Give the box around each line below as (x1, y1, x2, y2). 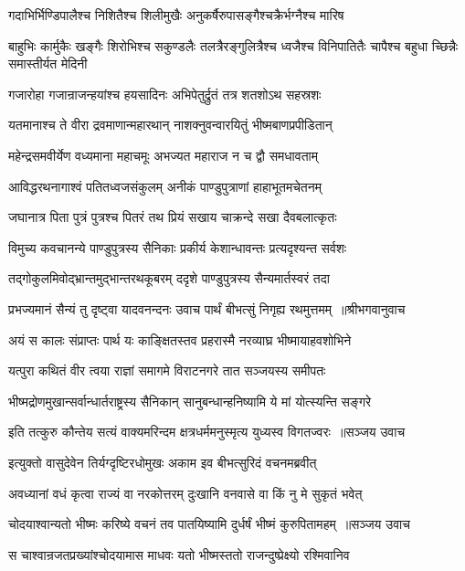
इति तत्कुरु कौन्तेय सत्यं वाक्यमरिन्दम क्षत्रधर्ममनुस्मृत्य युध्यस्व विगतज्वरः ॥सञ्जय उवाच (8, 422, 406, 441)
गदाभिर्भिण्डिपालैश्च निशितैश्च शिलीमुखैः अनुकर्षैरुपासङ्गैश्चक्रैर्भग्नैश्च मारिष (8, 5, 344, 24)
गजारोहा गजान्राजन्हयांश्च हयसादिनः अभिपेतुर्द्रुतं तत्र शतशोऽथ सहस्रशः (8, 84, 322, 103)
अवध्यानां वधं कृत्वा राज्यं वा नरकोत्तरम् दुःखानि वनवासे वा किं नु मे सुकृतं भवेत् (8, 483, 363, 502)
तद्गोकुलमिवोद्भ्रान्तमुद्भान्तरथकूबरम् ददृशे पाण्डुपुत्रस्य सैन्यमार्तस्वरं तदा (8, 269, 330, 288)
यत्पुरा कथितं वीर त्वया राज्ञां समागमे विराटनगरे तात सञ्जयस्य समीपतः (8, 361, 326, 380)
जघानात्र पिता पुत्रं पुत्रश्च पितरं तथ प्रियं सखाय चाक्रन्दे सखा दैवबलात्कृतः (8, 207, 337, 227)
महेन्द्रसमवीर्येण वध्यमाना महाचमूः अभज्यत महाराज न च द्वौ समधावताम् (8, 145, 318, 164)
